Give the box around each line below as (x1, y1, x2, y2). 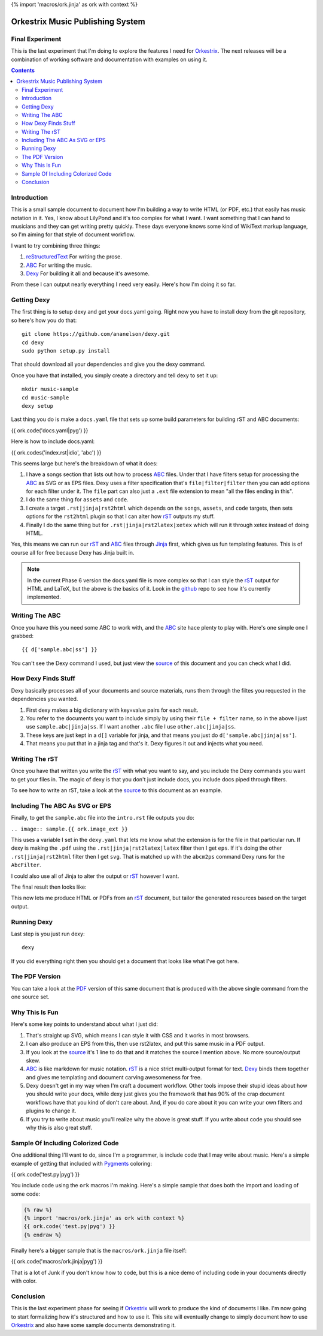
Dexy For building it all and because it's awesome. (26, 270, 150, 277)
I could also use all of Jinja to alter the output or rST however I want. (11, 872, 179, 880)
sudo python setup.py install (22, 347, 111, 354)
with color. (11, 1277, 37, 1284)
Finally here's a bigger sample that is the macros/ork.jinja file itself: (11, 1247, 187, 1254)
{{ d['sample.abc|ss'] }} (22, 646, 98, 653)
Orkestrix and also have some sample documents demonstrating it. (11, 1321, 176, 1328)
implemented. (27, 594, 61, 601)
